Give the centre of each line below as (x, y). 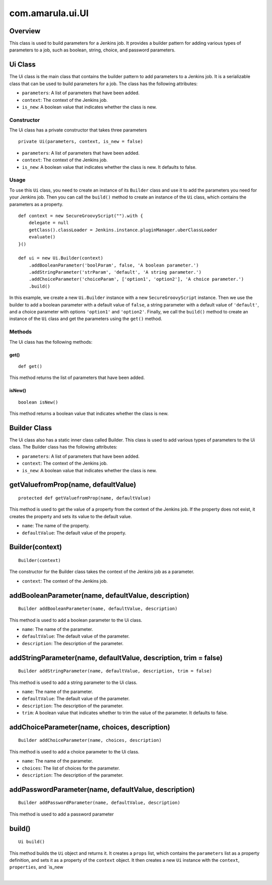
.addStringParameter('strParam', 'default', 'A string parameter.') (115, 272)
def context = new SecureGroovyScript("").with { (81, 216)
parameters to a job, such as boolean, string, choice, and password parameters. (92, 50)
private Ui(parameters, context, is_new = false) (81, 142)
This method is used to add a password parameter (62, 814)
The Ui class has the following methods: (51, 342)
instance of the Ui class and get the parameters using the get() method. (86, 319)
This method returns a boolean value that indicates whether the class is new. (89, 414)
